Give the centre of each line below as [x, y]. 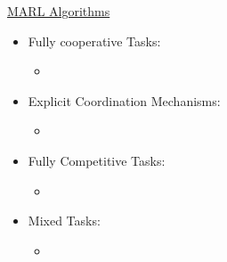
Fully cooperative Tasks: [94, 41]
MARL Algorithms [59, 11]
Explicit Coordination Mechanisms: [124, 100]
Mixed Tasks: [64, 221]
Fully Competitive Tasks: [97, 160]
